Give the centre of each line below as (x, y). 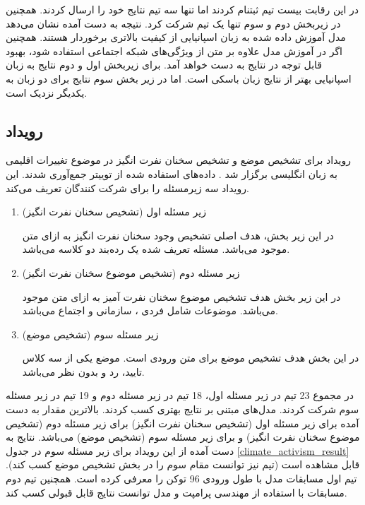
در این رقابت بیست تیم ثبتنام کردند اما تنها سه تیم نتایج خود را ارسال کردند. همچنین (182, 9)
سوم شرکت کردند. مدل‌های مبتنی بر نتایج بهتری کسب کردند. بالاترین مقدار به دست (182, 409)
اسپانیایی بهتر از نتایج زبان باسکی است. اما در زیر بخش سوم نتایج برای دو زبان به (179, 78)
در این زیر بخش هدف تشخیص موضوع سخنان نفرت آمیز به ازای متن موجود (181, 296)
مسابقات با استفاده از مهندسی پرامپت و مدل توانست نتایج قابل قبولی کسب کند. (176, 492)
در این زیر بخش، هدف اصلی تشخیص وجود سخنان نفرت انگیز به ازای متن (178, 235)
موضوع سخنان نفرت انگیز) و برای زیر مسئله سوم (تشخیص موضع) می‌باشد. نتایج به (183, 437)
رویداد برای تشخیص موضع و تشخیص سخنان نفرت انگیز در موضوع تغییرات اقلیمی (178, 160)
